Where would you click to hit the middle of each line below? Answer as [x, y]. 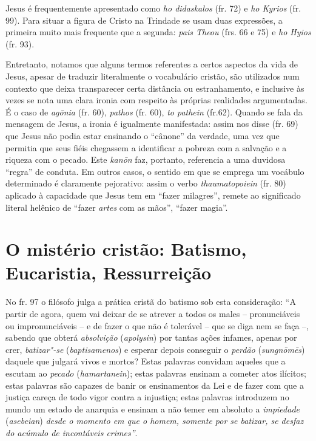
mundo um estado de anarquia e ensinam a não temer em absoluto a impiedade [153, 409]
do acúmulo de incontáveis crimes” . [72, 432]
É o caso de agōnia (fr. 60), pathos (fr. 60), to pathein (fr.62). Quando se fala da [154, 111]
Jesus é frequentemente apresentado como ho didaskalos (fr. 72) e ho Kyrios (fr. [153, 8]
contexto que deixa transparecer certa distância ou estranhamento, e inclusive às [155, 88]
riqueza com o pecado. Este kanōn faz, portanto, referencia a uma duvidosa [146, 159]
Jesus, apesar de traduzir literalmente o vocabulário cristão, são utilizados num [153, 76]
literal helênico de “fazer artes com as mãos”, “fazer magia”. [117, 207]
